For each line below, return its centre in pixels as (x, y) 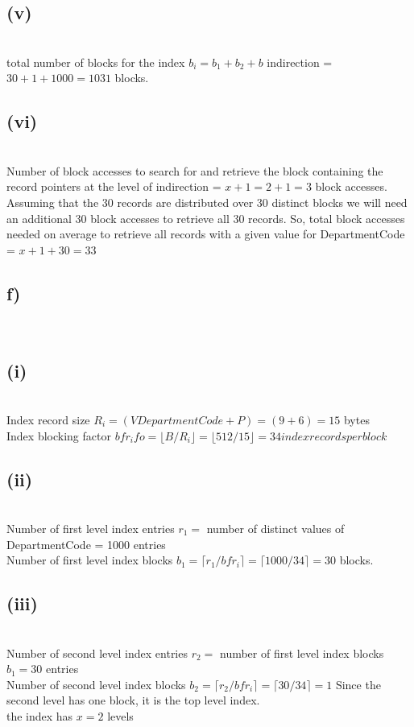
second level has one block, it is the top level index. (133, 700)
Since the (358, 684)
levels (120, 715)
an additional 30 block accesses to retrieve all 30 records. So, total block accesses (206, 218)
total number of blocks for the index (96, 62)
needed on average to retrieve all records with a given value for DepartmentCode (206, 234)
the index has (40, 715)
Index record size (48, 419)
